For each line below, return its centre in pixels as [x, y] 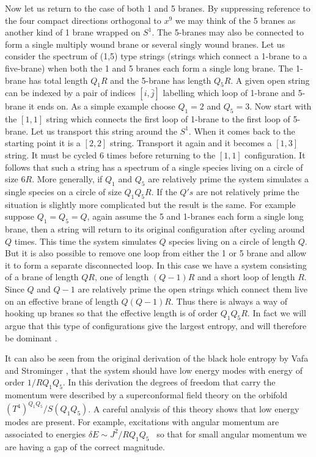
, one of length [122, 277]
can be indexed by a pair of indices [70, 93]
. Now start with [281, 106]
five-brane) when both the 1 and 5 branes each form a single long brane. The [149, 68]
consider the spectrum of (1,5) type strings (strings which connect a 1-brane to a [156, 56]
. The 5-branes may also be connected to [228, 32]
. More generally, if [67, 179]
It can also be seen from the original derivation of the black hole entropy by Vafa [157, 358]
